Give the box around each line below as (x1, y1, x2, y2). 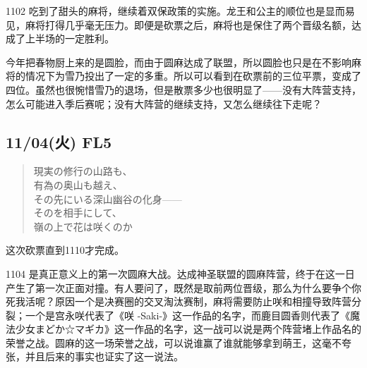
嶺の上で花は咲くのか (33, 219, 133, 233)
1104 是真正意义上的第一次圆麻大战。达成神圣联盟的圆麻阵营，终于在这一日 (6, 266, 355, 281)
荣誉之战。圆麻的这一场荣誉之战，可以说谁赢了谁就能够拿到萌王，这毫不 (6, 335, 342, 350)
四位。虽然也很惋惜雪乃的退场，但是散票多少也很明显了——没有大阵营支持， (6, 82, 361, 97)
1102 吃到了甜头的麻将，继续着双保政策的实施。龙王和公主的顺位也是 (6, 4, 325, 18)
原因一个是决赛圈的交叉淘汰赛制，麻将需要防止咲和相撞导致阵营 (54, 294, 351, 309)
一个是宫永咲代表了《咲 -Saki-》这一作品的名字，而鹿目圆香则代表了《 (25, 307, 351, 322)
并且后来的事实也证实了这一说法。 (25, 349, 183, 364)
